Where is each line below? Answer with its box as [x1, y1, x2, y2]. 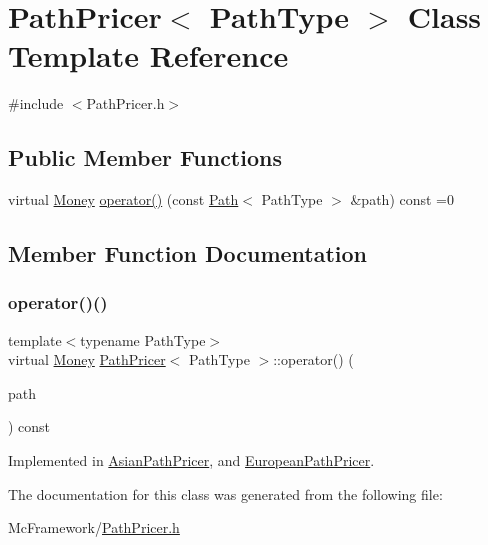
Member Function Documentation [8, 238, 368, 269]
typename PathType [80, 329, 206, 350]
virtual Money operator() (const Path [8, 189, 239, 210]
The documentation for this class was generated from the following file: [8, 483, 443, 504]
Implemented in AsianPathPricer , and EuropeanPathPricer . [8, 450, 375, 471]
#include [8, 93, 64, 114]
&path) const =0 [350, 189, 455, 210]
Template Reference [8, 35, 289, 76]
